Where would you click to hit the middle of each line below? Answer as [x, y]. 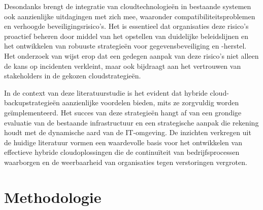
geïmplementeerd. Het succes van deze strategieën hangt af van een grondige [123, 112]
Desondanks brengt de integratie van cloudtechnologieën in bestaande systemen [128, 6]
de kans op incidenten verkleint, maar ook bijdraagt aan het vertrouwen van [123, 66]
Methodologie [53, 197]
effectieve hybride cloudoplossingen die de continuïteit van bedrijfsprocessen [122, 152]
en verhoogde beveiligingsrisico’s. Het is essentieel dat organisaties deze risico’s [126, 26]
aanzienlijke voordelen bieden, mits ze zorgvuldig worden [151, 102]
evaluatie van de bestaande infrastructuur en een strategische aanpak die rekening [131, 122]
